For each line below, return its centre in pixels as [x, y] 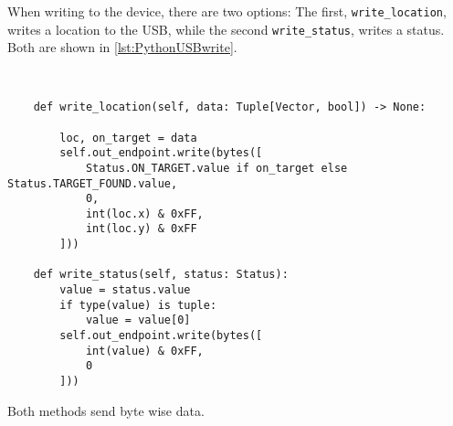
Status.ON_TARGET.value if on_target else [216, 168]
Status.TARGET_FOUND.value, [93, 183]
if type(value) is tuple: [138, 305]
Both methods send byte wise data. [106, 410]
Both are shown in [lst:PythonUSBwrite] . [122, 47]
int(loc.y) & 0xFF [141, 229]
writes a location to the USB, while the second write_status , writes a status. [226, 29]
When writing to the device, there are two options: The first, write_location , [227, 11]
